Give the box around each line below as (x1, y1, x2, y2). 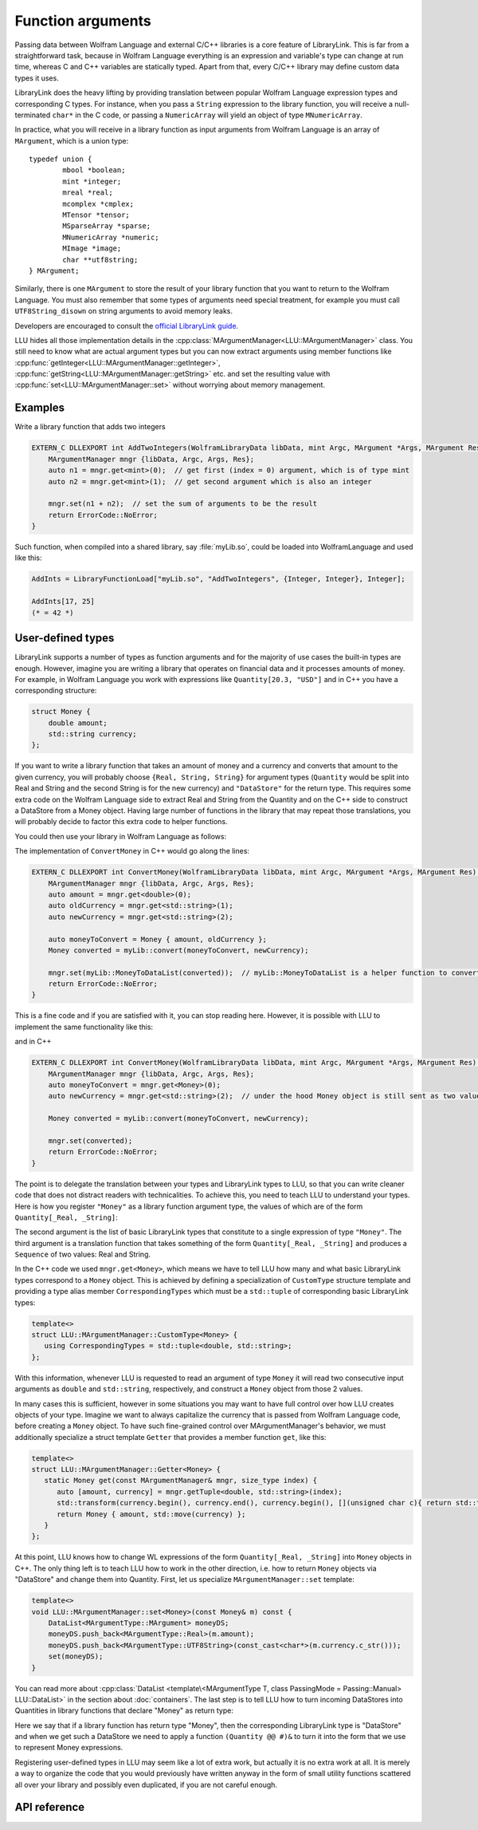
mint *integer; (62, 176, 122, 186)
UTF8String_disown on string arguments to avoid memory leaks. (14, 306, 233, 316)
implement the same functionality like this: (14, 1022, 154, 1031)
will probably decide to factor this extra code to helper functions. (14, 817, 228, 826)
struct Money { (31, 707, 91, 716)
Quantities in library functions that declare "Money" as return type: (14, 1706, 234, 1715)
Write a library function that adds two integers (14, 422, 167, 432)
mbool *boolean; (62, 166, 126, 175)
